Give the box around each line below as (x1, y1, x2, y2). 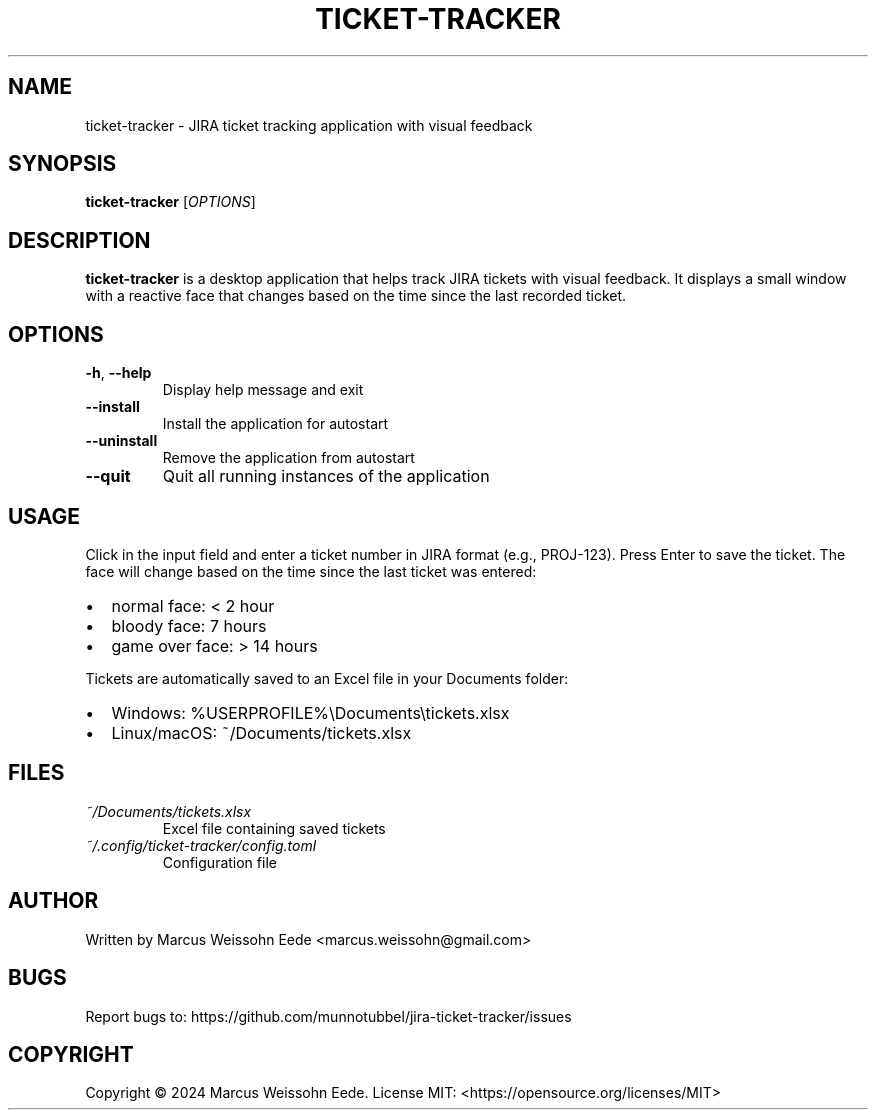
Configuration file (162, 853, 277, 871)
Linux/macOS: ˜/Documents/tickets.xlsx (111, 722, 412, 743)
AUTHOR (8, 888, 99, 914)
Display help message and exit (162, 381, 364, 399)
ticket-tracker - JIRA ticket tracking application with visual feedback (85, 116, 533, 134)
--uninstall (85, 432, 158, 450)
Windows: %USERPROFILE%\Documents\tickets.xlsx (111, 702, 510, 723)
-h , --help (85, 364, 152, 382)
